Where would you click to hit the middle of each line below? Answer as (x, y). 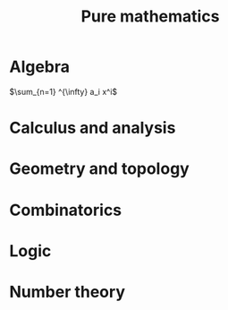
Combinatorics (66, 210)
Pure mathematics (150, 17)
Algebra (39, 67)
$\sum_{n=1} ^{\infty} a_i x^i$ (63, 91)
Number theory (67, 292)
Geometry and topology (99, 169)
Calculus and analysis (93, 128)
